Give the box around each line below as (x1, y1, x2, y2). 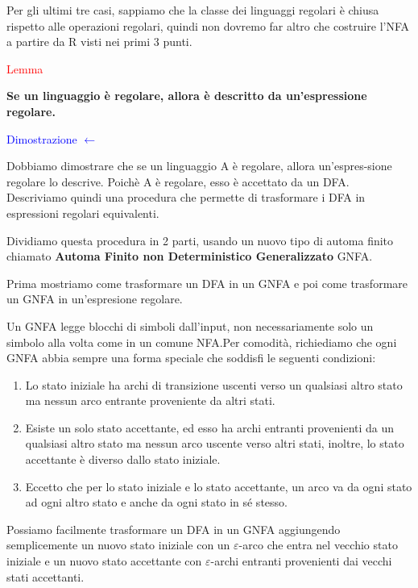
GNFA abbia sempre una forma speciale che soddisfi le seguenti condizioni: (6, 349, 376, 366)
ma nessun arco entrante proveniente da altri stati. (25, 392, 275, 409)
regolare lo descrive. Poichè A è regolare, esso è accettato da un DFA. (6, 173, 350, 190)
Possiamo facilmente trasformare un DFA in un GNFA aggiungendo (6, 520, 341, 537)
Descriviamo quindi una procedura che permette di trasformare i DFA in (6, 189, 366, 206)
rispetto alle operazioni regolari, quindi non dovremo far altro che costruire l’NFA (6, 17, 410, 34)
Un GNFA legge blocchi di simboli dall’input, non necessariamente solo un (6, 317, 374, 334)
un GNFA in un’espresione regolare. (6, 290, 183, 307)
